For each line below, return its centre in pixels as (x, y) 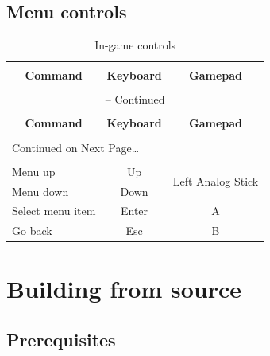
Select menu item (54, 211)
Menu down (40, 191)
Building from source (124, 289)
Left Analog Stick (216, 181)
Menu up (34, 171)
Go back (32, 231)
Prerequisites (61, 340)
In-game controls (135, 45)
